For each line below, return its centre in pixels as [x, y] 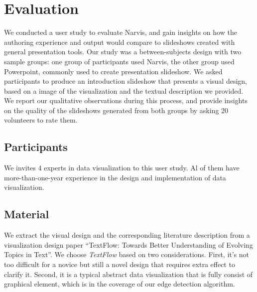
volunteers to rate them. [41, 120]
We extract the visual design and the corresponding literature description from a [127, 235]
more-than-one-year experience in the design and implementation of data [115, 177]
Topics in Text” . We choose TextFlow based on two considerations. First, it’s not [127, 254]
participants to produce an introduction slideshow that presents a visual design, [126, 81]
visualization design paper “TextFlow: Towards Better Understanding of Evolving [128, 244]
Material [27, 214]
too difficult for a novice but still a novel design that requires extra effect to [120, 264]
